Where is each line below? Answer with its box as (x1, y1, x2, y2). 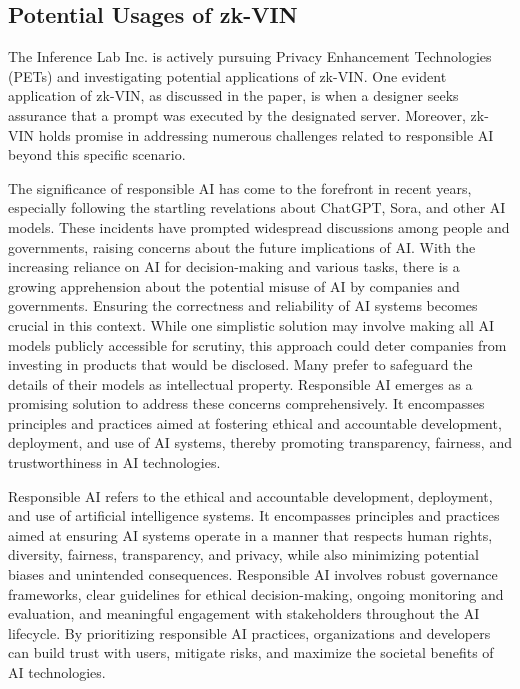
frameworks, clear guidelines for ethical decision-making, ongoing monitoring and (8, 583, 504, 604)
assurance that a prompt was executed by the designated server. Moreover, (8, 104, 466, 125)
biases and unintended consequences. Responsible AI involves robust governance (8, 564, 498, 585)
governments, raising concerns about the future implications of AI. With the (8, 236, 476, 257)
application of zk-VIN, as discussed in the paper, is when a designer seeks (8, 85, 459, 106)
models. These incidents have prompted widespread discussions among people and (8, 216, 510, 237)
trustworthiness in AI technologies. (8, 452, 221, 473)
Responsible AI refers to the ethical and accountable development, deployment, (8, 485, 493, 506)
